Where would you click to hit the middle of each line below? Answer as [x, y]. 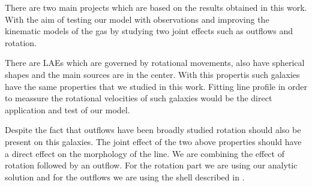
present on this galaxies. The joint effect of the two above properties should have [153, 141]
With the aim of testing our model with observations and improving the [137, 19]
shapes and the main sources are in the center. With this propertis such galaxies [152, 74]
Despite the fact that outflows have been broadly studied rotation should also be [153, 130]
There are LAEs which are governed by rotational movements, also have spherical [155, 63]
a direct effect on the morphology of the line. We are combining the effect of [145, 153]
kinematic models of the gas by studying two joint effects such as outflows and [149, 31]
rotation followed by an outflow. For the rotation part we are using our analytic [151, 165]
